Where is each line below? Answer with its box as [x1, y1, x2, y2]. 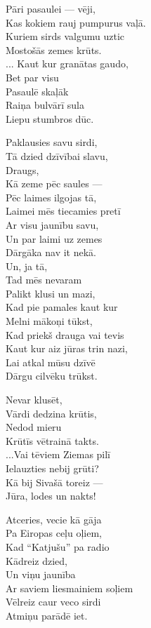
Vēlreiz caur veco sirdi [6, 594, 101, 609]
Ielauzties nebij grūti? [6, 461, 99, 475]
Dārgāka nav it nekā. [6, 245, 96, 260]
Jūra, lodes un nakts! [6, 488, 96, 503]
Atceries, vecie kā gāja [6, 512, 102, 526]
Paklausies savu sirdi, [6, 135, 98, 149]
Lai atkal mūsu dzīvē [6, 354, 96, 369]
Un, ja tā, [6, 258, 48, 273]
